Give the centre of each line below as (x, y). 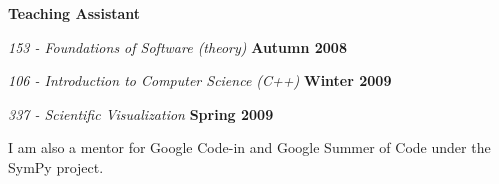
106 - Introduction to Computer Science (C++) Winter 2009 (200, 80)
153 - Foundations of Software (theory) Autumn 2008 (177, 46)
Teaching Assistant (74, 13)
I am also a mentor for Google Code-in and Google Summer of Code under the (249, 147)
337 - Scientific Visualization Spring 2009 (141, 113)
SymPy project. (56, 166)
